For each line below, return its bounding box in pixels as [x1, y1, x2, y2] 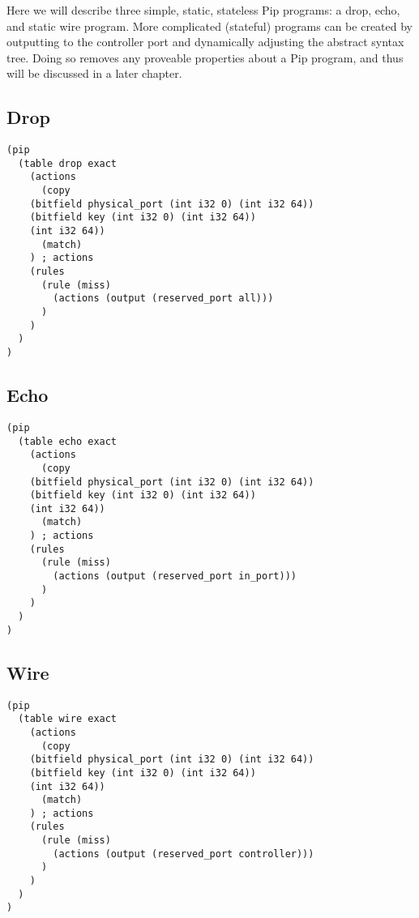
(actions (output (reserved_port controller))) [53, 848, 314, 860]
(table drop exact [18, 157, 118, 169]
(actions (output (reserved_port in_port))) [53, 570, 297, 583]
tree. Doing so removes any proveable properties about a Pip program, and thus [6, 49, 404, 66]
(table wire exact [18, 713, 118, 725]
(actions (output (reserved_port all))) [53, 292, 274, 305]
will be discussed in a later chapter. [6, 65, 182, 82]
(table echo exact [18, 435, 118, 447]
